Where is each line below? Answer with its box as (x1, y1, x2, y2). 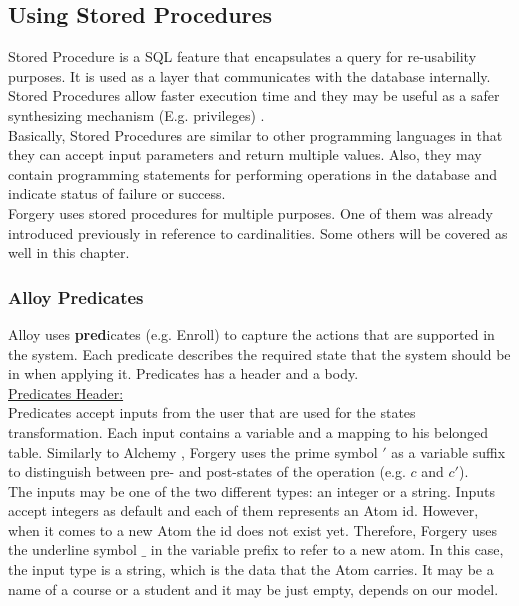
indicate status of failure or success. (8, 183, 226, 204)
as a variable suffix (391, 441, 506, 462)
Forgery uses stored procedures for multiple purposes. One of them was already (8, 202, 493, 223)
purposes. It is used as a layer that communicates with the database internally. (8, 65, 491, 86)
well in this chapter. (8, 242, 130, 263)
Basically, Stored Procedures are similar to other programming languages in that (8, 124, 503, 145)
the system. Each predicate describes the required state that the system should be (8, 343, 511, 364)
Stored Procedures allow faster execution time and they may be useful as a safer (8, 85, 500, 106)
